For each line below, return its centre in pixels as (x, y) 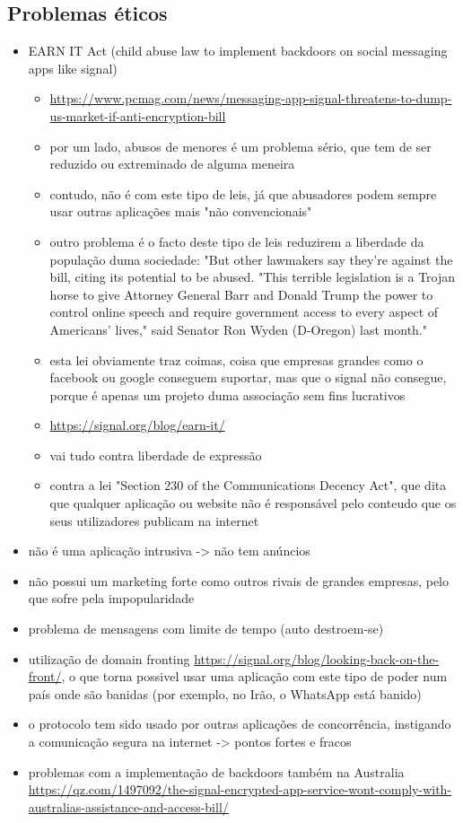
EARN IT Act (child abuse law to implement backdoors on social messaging (238, 51)
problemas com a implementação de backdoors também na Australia (216, 771)
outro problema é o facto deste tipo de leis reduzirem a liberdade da (237, 241)
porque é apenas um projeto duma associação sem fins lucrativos (227, 394)
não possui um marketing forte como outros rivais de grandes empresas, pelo (238, 580)
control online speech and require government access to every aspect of (244, 312)
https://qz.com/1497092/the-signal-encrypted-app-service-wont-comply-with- (240, 789)
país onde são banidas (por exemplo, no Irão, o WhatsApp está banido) (225, 693)
